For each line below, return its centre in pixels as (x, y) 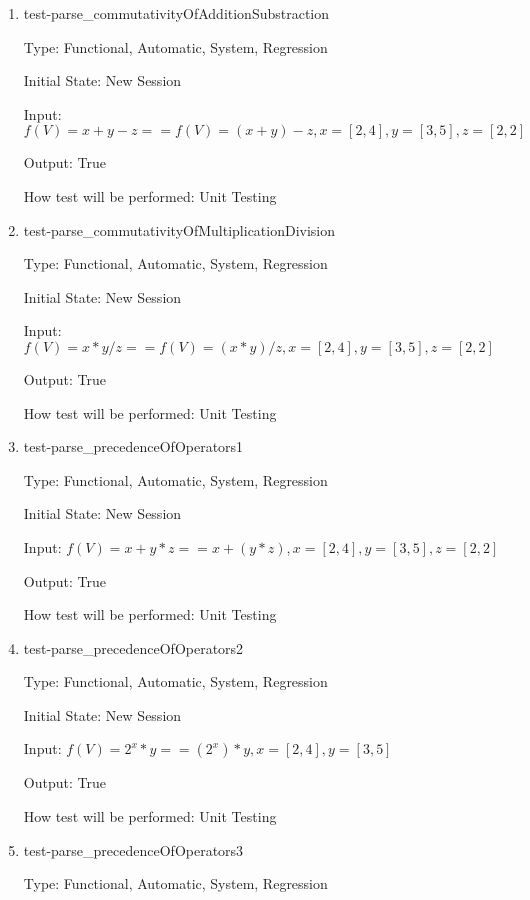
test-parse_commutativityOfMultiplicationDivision (179, 229)
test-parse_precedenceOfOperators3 (133, 849)
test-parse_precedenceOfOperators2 (133, 647)
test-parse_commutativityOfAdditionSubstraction (176, 13)
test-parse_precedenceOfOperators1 (133, 446)
